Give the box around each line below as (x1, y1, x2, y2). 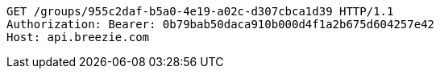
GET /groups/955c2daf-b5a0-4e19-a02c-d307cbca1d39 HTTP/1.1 (6, 5, 394, 18)
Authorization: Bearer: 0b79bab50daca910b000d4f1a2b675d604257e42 (6, 18, 435, 31)
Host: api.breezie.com (6, 31, 150, 44)
